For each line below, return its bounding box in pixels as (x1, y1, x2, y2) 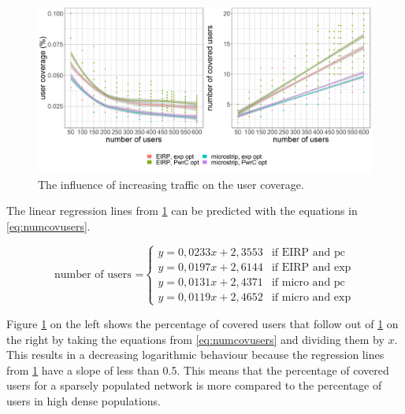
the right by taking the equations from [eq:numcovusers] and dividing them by (6, 331, 385, 347)
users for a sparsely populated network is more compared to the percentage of (6, 377, 382, 394)
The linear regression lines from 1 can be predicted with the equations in (6, 202, 358, 219)
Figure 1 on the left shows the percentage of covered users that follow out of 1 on (6, 315, 399, 331)
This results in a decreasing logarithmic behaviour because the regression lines (6, 346, 385, 363)
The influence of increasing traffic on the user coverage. (38, 176, 304, 192)
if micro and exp (271, 291, 351, 303)
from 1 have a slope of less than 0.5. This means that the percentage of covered (6, 361, 389, 378)
